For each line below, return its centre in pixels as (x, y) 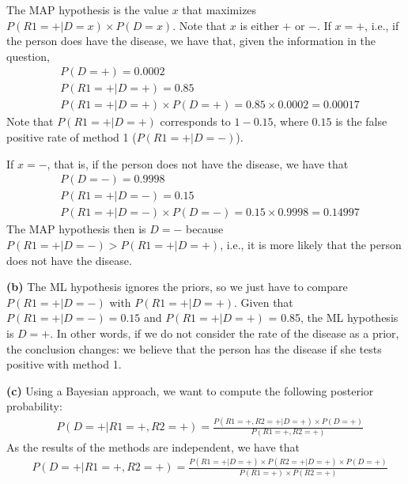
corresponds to (195, 121)
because (205, 229)
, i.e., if (382, 25)
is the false (361, 121)
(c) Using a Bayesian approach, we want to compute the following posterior (190, 390)
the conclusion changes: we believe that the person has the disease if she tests (194, 348)
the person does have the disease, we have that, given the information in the (191, 41)
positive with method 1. (64, 364)
